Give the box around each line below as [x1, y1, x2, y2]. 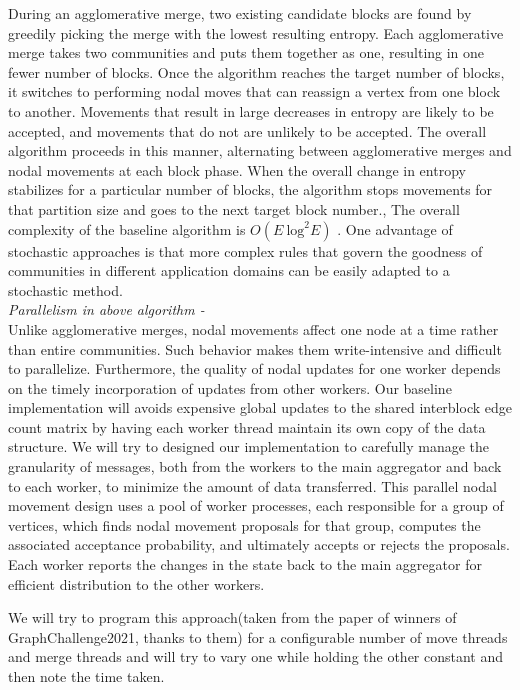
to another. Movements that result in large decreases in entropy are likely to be [8, 100, 494, 121]
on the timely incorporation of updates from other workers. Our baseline [8, 377, 452, 398]
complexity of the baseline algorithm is [8, 218, 246, 239]
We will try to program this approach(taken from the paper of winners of [8, 607, 457, 628]
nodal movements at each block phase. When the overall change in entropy [8, 159, 466, 180]
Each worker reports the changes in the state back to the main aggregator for [8, 554, 482, 575]
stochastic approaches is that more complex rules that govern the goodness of [8, 240, 483, 261]
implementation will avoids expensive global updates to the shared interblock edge [8, 397, 512, 418]
